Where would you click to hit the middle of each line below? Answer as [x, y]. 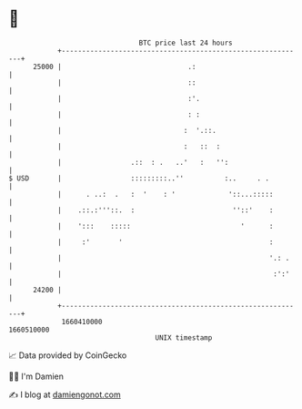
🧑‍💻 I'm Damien [36, 376]
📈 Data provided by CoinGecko [68, 355]
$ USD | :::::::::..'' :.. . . [139, 178]
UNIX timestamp [184, 337]
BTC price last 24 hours [186, 43]
